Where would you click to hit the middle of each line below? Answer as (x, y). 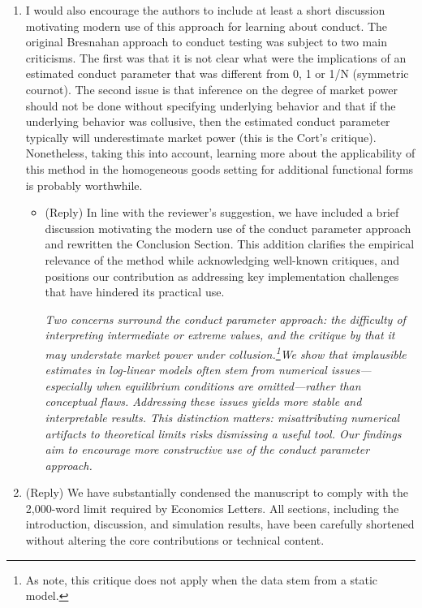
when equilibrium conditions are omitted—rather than (228, 385)
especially (68, 385)
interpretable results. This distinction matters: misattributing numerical (222, 417)
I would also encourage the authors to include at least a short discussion (205, 10)
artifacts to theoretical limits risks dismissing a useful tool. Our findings (223, 433)
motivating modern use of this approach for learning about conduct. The (207, 26)
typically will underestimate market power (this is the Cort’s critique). (201, 137)
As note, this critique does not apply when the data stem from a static (202, 579)
